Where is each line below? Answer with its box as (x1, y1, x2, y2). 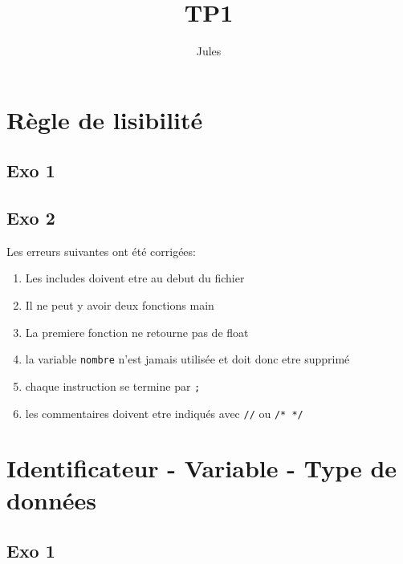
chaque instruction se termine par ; (25, 377, 201, 394)
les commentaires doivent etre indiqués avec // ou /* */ (25, 404, 303, 421)
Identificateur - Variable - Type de (6, 452, 397, 485)
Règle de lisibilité (6, 103, 203, 136)
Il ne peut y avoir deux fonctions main (25, 297, 214, 314)
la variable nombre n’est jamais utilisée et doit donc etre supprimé (25, 351, 350, 367)
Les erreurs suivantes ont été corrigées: (6, 242, 196, 259)
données (6, 483, 97, 516)
